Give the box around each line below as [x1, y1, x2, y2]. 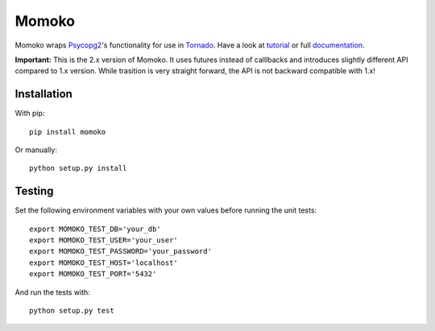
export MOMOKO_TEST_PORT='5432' [29, 270, 157, 279]
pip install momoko [29, 127, 106, 136]
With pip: [14, 109, 45, 118]
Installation [14, 87, 72, 101]
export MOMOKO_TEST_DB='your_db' [29, 224, 161, 234]
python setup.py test [29, 306, 114, 316]
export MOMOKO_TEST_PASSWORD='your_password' [29, 246, 213, 256]
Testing [14, 184, 54, 198]
